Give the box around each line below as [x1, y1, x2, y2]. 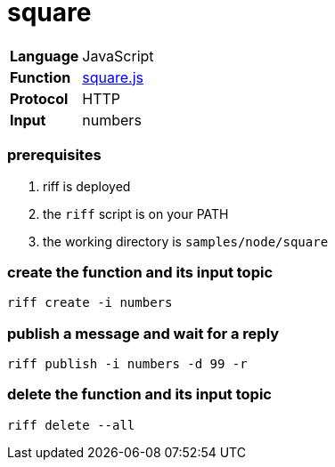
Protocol [10, 89, 69, 108]
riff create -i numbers [7, 295, 173, 310]
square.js [82, 68, 143, 86]
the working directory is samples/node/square [43, 233, 329, 249]
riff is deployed [43, 178, 131, 194]
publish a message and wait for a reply [7, 324, 280, 342]
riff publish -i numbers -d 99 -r [7, 357, 248, 371]
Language [10, 46, 79, 65]
